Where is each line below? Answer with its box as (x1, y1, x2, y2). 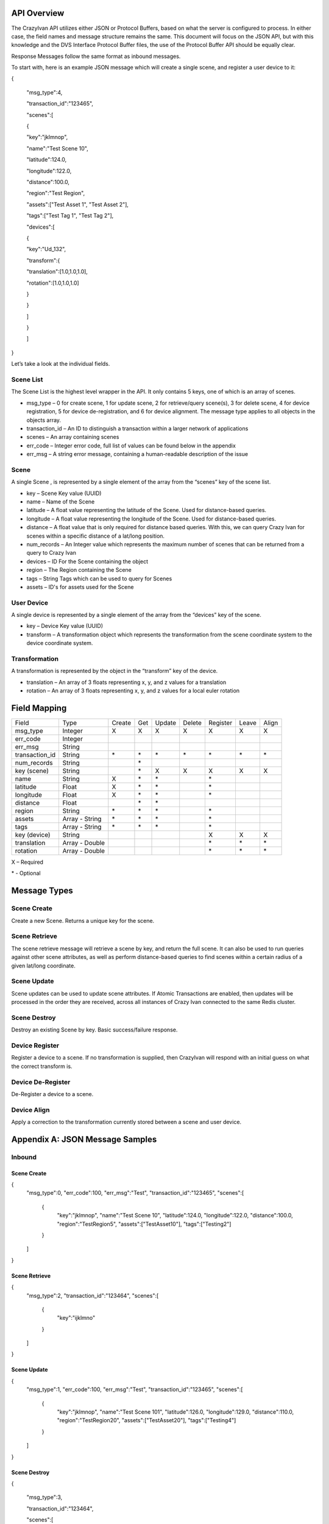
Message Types (11, 886, 73, 896)
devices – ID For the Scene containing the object (26, 558, 149, 565)
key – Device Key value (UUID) (26, 622, 104, 630)
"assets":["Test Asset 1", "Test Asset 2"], (26, 201, 129, 208)
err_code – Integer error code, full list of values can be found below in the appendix (26, 442, 236, 449)
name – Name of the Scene (26, 498, 95, 505)
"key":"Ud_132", (26, 246, 66, 253)
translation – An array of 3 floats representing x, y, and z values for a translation (26, 678, 227, 686)
